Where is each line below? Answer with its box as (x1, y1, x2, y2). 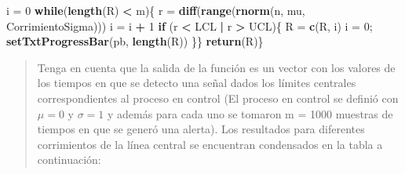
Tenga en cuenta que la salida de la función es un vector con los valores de (37, 59, 396, 75)
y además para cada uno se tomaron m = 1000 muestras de (107, 105, 393, 121)
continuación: (37, 151, 101, 168)
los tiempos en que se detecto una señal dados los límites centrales (37, 74, 356, 91)
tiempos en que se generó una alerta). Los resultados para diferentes (37, 121, 365, 137)
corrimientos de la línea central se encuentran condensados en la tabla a (37, 136, 383, 152)
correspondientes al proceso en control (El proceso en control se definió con (37, 89, 399, 106)
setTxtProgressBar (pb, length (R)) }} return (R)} (6, 33, 264, 49)
